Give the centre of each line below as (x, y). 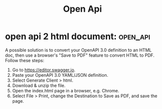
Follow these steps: (25, 60)
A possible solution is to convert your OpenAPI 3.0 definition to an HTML (79, 50)
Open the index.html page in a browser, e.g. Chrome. (66, 90)
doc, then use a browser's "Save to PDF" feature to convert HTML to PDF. (80, 55)
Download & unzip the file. (39, 85)
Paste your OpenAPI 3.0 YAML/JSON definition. (60, 75)
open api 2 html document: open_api (78, 36)
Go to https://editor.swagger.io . (44, 70)
